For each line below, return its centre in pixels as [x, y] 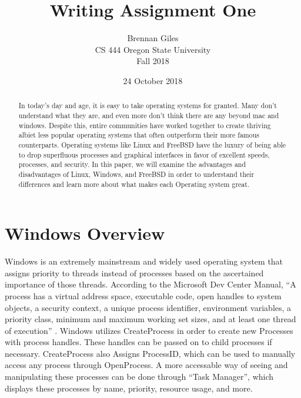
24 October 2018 [153, 80]
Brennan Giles [153, 38]
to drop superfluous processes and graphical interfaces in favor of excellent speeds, [144, 154]
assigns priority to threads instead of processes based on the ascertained [134, 272]
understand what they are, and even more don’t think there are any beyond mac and [149, 115]
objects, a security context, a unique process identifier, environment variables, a [148, 307]
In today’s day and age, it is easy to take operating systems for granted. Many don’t [148, 106]
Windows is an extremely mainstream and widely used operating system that [144, 261]
